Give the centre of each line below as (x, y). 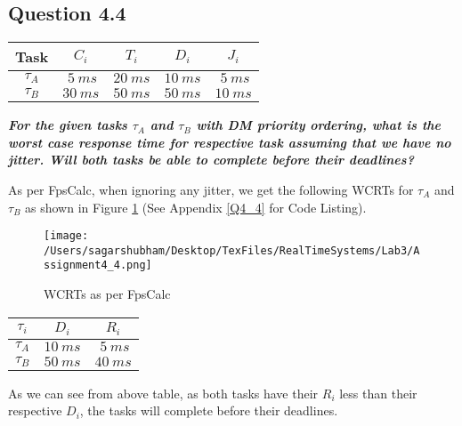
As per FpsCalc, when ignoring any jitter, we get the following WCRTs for (211, 189)
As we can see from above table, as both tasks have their (163, 393)
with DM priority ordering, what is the (319, 125)
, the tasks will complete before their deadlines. (209, 410)
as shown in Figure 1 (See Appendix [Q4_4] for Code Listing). (196, 207)
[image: (66, 236)
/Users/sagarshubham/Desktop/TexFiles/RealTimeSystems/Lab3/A (232, 250)
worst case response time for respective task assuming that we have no (230, 142)
